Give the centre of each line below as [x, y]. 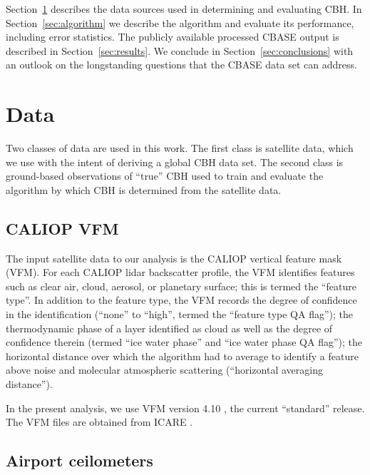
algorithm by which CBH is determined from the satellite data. [144, 189]
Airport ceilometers [79, 460]
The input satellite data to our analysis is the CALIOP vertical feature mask [174, 258]
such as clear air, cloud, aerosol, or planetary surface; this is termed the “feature [181, 286]
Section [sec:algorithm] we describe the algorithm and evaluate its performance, [180, 22]
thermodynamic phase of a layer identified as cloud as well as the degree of [169, 328]
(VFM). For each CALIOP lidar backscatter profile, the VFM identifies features [180, 272]
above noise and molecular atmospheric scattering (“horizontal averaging [164, 370]
